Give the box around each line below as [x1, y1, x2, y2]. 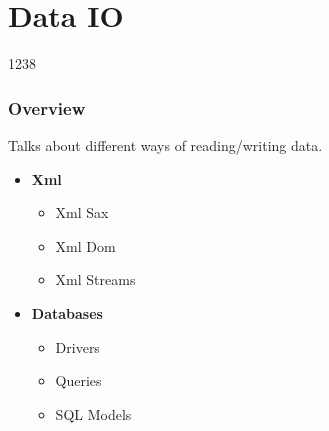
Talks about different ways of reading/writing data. [8, 134, 323, 155]
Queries [55, 370, 102, 391]
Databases [31, 302, 103, 323]
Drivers [55, 336, 100, 357]
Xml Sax [55, 202, 109, 223]
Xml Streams [55, 269, 136, 290]
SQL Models [55, 403, 132, 424]
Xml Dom [55, 235, 116, 256]
